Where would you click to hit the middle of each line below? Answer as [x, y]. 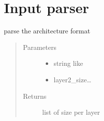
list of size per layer [71, 112]
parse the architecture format [47, 31]
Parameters [39, 47]
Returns [35, 96]
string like [68, 63]
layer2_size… [72, 79]
